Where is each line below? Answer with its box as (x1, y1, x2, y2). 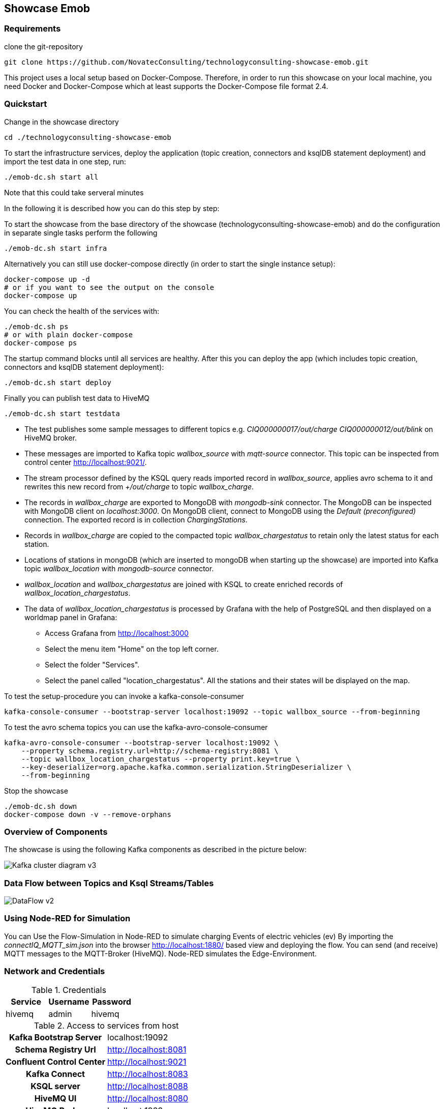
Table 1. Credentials (31, 984, 106, 995)
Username (48, 996, 90, 1007)
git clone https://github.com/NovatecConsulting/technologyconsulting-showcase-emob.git (4, 57, 369, 66)
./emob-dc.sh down (4, 802, 77, 810)
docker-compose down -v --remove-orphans (4, 810, 171, 819)
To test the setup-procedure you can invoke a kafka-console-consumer (4, 691, 244, 701)
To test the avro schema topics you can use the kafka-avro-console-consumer (4, 722, 268, 732)
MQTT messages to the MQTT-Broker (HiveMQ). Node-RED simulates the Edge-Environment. (4, 949, 317, 958)
